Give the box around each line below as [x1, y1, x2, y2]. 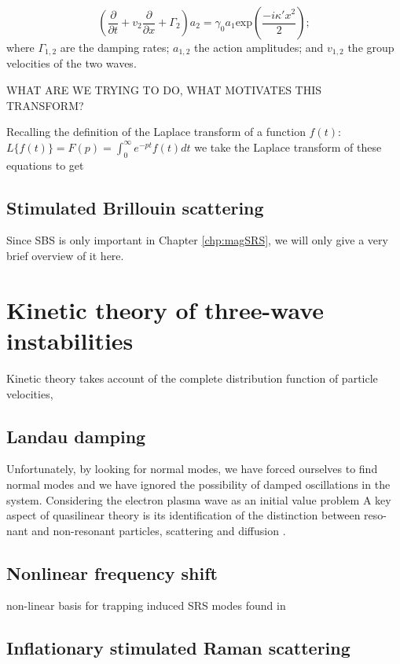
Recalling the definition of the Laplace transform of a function [6, 123, 306, 140]
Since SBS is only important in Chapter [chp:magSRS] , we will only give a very [6, 232, 388, 248]
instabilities [6, 324, 134, 356]
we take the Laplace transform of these [194, 138, 382, 155]
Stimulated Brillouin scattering [6, 195, 264, 219]
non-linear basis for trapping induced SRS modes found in [6, 597, 286, 614]
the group [347, 39, 394, 55]
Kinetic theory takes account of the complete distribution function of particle [6, 369, 378, 386]
